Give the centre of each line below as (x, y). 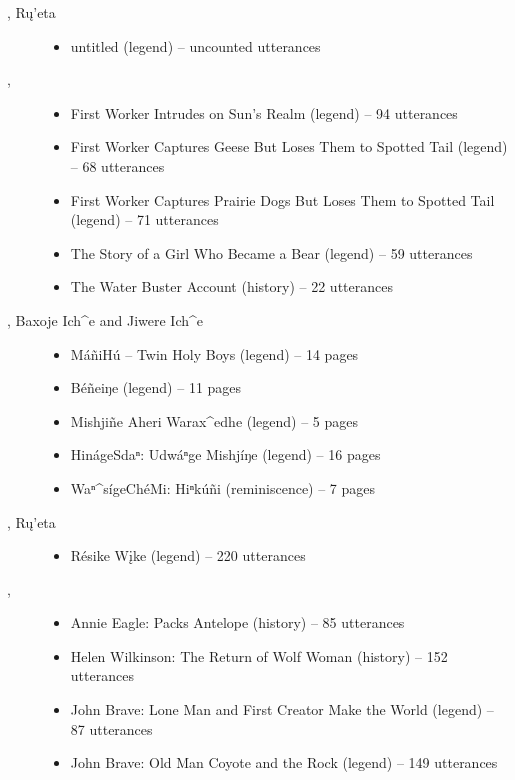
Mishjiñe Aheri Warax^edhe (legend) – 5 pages (214, 420)
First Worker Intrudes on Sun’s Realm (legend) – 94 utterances (264, 112)
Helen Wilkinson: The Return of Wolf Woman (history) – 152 (259, 655)
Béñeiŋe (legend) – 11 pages (156, 387)
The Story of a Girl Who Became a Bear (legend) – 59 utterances (271, 252)
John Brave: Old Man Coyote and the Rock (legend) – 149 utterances (284, 762)
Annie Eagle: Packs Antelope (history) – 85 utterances (237, 622)
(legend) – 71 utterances (144, 219)
